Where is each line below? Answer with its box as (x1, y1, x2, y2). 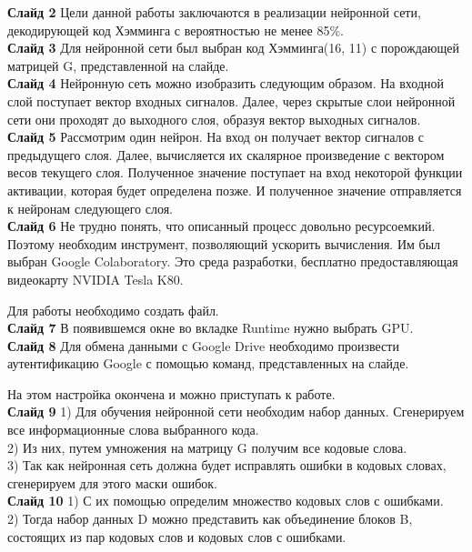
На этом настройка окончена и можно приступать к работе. (7, 384, 336, 403)
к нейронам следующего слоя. (7, 198, 174, 217)
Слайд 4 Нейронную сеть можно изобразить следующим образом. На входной (7, 74, 444, 93)
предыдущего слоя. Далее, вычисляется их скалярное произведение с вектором (7, 145, 445, 164)
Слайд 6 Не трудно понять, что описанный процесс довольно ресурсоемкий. (7, 216, 436, 236)
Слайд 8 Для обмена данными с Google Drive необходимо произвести (7, 336, 399, 355)
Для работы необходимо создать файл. (7, 300, 219, 319)
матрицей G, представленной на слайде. (7, 55, 229, 75)
